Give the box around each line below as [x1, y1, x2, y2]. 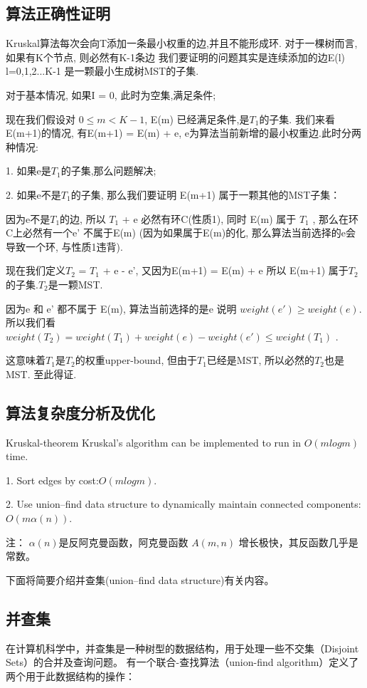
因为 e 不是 [6, 211, 50, 226]
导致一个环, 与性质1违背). [6, 239, 123, 254]
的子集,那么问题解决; [60, 163, 156, 178]
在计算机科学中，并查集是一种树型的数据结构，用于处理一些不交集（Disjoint [6, 640, 359, 655]
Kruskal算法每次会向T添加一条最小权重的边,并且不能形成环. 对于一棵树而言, [6, 36, 358, 51]
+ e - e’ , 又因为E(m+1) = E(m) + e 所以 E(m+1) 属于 [102, 263, 349, 278]
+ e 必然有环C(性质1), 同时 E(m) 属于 [122, 211, 297, 226]
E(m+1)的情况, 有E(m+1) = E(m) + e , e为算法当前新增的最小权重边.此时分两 [6, 125, 361, 140]
